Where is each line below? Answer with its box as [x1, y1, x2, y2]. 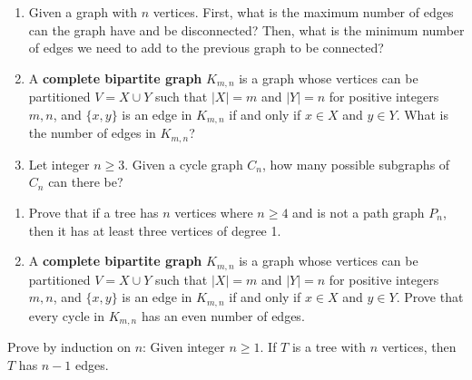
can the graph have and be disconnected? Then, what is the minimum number [28, 20, 465, 39]
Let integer [28, 154, 90, 173]
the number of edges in [28, 123, 156, 142]
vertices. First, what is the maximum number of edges [152, 3, 454, 21]
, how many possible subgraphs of [262, 154, 450, 173]
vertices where [174, 202, 253, 221]
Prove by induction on [7, 337, 131, 356]
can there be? [48, 172, 123, 191]
